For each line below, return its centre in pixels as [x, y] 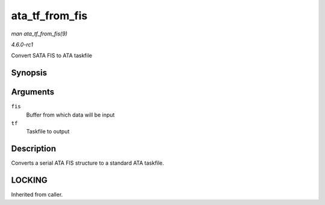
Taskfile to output [48, 132]
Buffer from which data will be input [70, 115]
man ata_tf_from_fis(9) [39, 34]
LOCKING [29, 180]
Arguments [33, 92]
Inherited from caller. [37, 195]
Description [34, 149]
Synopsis [29, 73]
